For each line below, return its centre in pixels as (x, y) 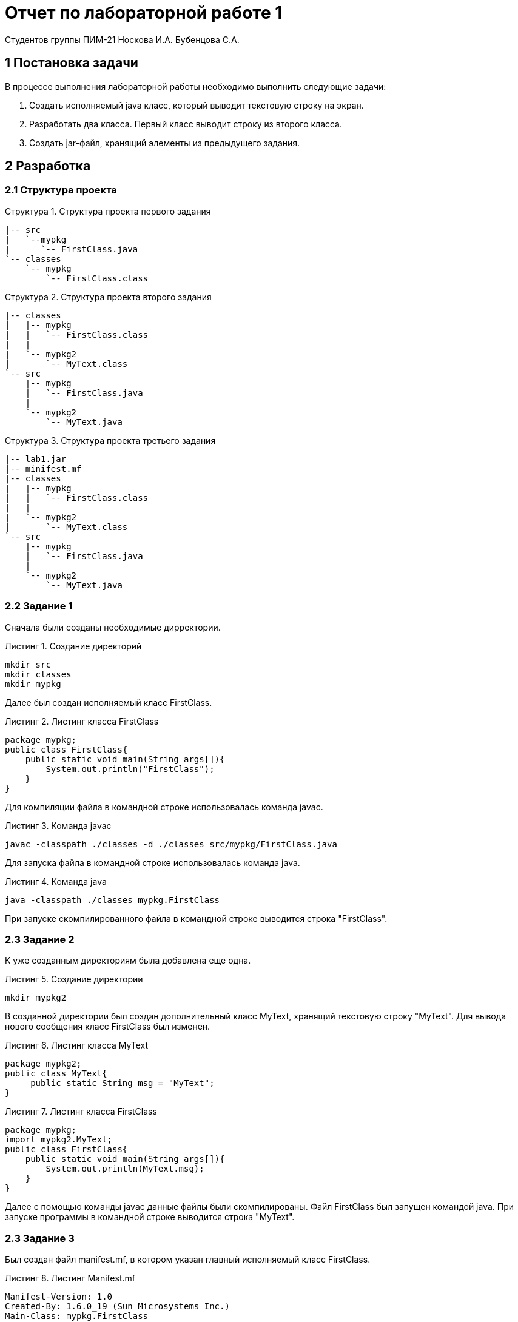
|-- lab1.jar (36, 459)
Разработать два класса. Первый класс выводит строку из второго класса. (186, 124)
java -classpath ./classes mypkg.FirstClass (113, 900)
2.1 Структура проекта (61, 190)
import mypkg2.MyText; (59, 1140)
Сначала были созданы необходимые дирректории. (113, 627)
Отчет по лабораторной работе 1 (144, 13)
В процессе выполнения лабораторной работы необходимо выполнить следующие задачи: (196, 86)
